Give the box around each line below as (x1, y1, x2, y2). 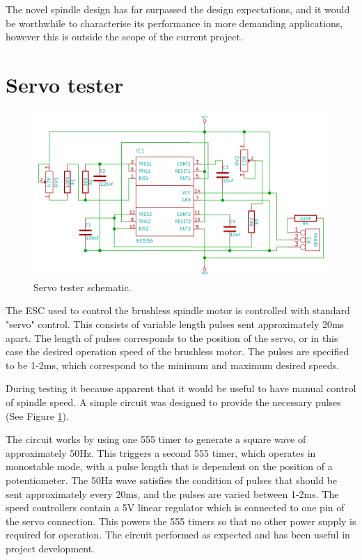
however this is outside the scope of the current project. (6, 29, 243, 44)
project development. (6, 540, 95, 555)
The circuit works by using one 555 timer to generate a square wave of (6, 432, 306, 446)
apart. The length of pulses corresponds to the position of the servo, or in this (6, 330, 338, 345)
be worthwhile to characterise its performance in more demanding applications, (6, 15, 343, 30)
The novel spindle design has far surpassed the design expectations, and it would (6, 2, 350, 16)
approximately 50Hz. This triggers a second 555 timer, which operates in (6, 445, 316, 460)
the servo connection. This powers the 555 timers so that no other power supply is (6, 513, 356, 528)
